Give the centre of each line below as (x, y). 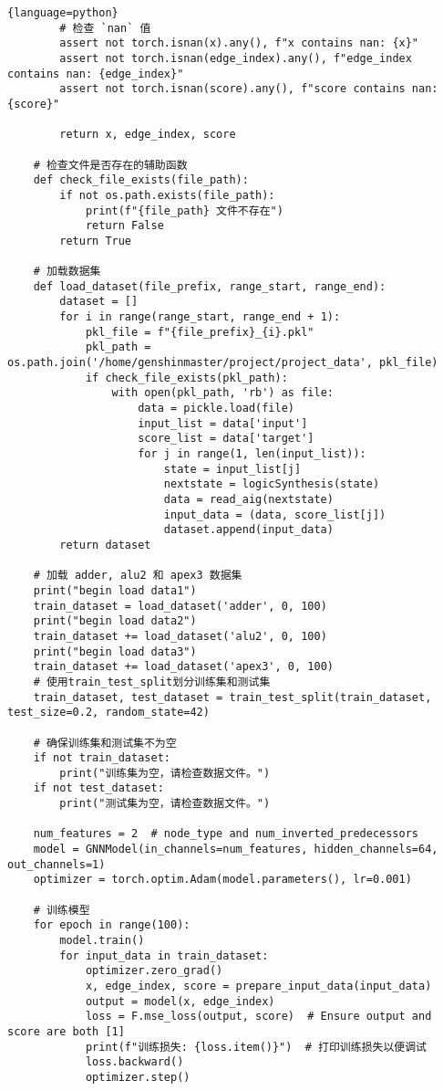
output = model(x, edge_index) (180, 1001)
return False (124, 226)
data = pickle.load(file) (216, 409)
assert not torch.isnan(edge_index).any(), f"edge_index (236, 58)
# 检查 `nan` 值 (105, 28)
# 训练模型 (62, 910)
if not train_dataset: (102, 758)
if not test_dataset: (98, 788)
